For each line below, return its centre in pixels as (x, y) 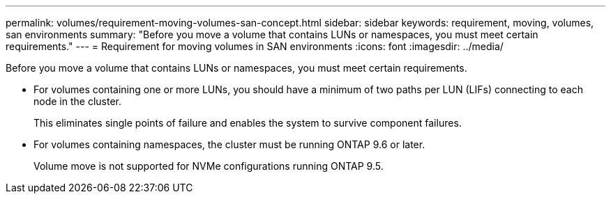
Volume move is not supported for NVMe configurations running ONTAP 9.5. (209, 166)
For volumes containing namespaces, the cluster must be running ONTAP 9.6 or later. (229, 144)
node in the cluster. (77, 101)
